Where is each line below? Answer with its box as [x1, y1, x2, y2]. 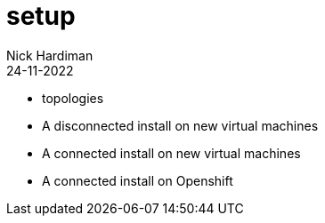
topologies [42, 90, 104, 106]
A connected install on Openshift [42, 172, 233, 188]
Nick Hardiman [6, 47, 93, 63]
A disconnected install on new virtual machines [42, 117, 319, 133]
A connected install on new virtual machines [42, 145, 301, 161]
